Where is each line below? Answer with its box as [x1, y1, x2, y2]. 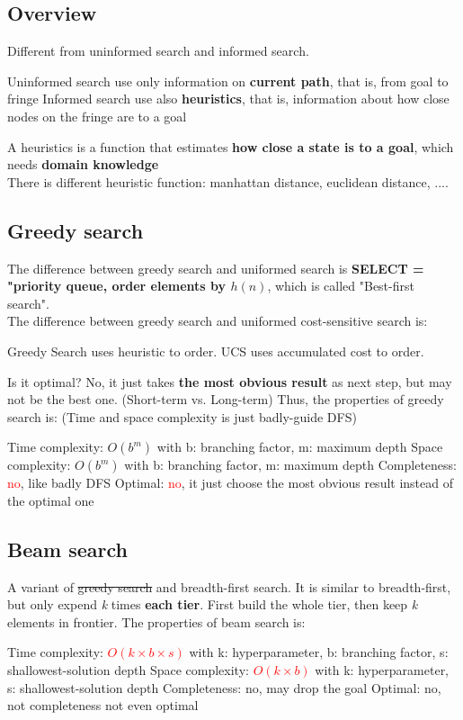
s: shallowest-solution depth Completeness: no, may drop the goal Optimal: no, [7, 678, 441, 697]
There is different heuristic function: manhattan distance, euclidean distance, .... [7, 172, 449, 191]
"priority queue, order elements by [7, 276, 227, 295]
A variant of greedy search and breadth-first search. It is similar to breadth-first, [7, 577, 451, 596]
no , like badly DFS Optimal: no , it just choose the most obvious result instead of [7, 473, 453, 492]
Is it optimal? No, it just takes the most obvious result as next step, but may [7, 372, 452, 391]
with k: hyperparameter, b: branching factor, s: [189, 643, 449, 661]
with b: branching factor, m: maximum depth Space [156, 437, 443, 456]
